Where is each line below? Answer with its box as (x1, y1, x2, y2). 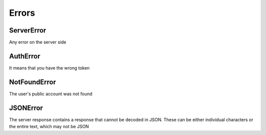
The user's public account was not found (9, 91, 93, 97)
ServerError (9, 26, 46, 34)
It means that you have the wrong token (9, 65, 90, 71)
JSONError (9, 103, 43, 112)
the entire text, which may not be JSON (9, 124, 89, 130)
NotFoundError (9, 78, 56, 86)
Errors (9, 7, 35, 18)
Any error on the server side (9, 39, 66, 45)
